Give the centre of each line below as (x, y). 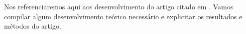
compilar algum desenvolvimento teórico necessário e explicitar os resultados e (123, 16)
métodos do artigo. (33, 26)
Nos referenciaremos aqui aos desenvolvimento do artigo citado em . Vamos (119, 6)
